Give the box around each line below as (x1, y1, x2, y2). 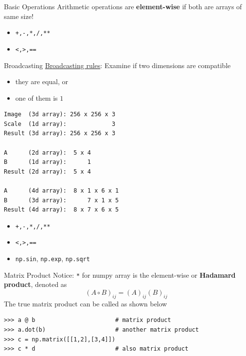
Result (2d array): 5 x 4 (4, 168, 91, 175)
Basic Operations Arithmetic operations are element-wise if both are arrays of (4, 1, 242, 11)
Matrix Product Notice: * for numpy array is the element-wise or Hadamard (4, 269, 236, 280)
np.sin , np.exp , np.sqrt (15, 253, 90, 264)
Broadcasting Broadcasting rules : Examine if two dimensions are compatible (4, 60, 231, 70)
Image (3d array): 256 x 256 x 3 (4, 111, 116, 118)
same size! (4, 11, 34, 21)
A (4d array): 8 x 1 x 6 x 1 (4, 187, 119, 195)
